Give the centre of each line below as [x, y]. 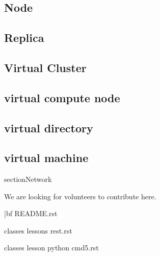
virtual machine [46, 158]
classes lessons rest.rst [38, 230]
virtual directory [49, 127]
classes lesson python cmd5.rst [51, 248]
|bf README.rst [31, 213]
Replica [24, 38]
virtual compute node [62, 97]
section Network [28, 179]
